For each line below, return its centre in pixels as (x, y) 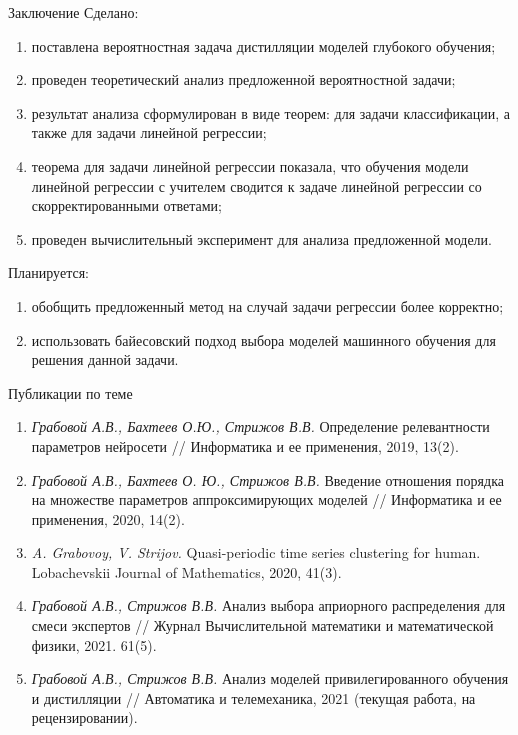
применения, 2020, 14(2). (108, 518)
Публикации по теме (70, 392)
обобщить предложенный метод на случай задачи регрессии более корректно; (267, 305)
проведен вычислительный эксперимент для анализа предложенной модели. (261, 238)
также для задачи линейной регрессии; (149, 132)
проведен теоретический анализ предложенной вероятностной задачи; (243, 79)
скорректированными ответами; (127, 205)
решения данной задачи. (105, 359)
